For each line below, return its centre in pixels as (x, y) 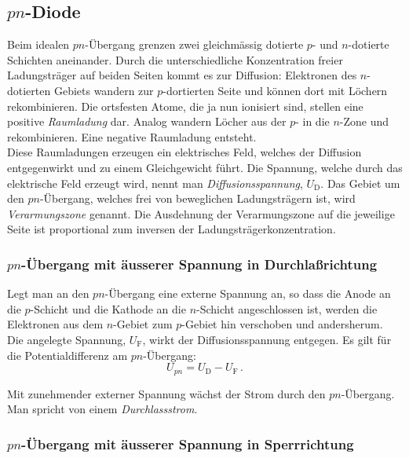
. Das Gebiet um (360, 183)
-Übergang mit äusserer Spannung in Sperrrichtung (188, 443)
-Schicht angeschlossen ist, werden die (287, 308)
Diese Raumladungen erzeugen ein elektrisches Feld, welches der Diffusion (184, 152)
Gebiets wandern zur (104, 90)
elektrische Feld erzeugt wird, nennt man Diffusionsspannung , (155, 183)
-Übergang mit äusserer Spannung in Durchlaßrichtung (199, 264)
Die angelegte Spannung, (67, 339)
